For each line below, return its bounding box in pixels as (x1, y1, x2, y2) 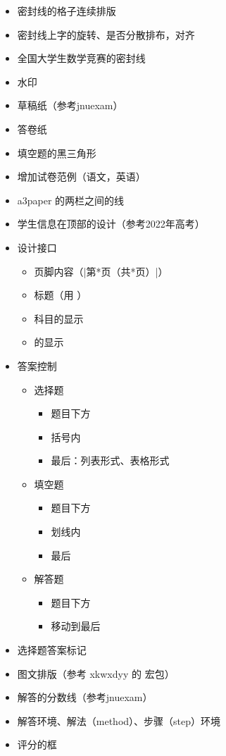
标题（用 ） (34, 287, 87, 302)
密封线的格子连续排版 (17, 4, 116, 18)
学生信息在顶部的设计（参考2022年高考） (17, 216, 205, 231)
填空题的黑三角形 (17, 145, 96, 160)
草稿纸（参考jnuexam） (17, 98, 123, 113)
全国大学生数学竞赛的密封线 (17, 51, 146, 66)
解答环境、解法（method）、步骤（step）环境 (17, 713, 221, 728)
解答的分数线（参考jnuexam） (17, 690, 153, 705)
